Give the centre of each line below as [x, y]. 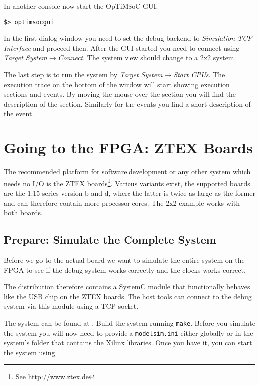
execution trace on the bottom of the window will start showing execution [117, 84]
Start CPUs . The [199, 74]
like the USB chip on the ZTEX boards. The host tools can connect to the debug [128, 296]
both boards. [23, 212]
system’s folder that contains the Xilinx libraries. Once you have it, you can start [128, 342]
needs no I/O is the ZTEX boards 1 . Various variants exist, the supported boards [127, 182]
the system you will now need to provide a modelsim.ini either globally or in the [129, 332]
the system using [30, 352]
